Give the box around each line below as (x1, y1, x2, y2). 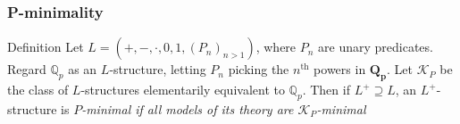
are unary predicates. (318, 37, 433, 56)
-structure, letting (109, 60, 206, 79)
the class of (7, 80, 69, 99)
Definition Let (7, 37, 84, 56)
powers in (314, 60, 366, 79)
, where (255, 37, 297, 56)
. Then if (302, 80, 350, 99)
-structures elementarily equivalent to (80, 80, 285, 99)
